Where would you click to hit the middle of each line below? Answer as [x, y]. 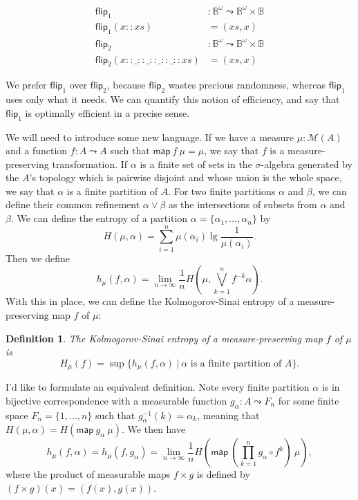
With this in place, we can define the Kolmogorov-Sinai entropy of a [150, 301]
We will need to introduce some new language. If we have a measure [150, 137]
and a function [37, 150]
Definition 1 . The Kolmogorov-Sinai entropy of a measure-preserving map [164, 338]
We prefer [26, 85]
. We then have [154, 429]
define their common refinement [73, 204]
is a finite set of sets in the [196, 164]
